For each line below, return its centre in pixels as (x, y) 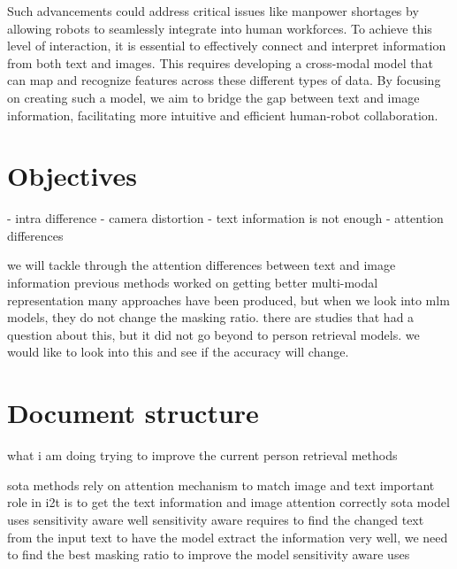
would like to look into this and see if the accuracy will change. (178, 352)
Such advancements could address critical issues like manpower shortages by (213, 11)
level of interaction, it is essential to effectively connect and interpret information (227, 46)
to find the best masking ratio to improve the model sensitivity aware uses (209, 554)
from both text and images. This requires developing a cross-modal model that (220, 62)
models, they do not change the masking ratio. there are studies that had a (211, 317)
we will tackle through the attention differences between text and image (202, 265)
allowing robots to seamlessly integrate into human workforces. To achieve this (220, 28)
